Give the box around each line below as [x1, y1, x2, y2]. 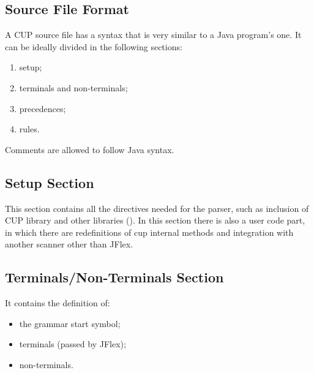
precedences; [19, 102, 66, 115]
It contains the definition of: [5, 296, 110, 309]
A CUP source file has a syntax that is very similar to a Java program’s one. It [5, 28, 302, 41]
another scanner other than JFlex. [5, 238, 133, 251]
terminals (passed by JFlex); [19, 337, 126, 350]
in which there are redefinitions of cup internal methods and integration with [5, 225, 294, 238]
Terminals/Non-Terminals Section [5, 268, 224, 287]
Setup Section [5, 173, 94, 192]
